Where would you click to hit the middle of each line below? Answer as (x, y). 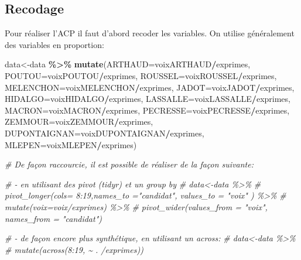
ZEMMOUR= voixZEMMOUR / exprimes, (79, 122)
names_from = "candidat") (54, 218)
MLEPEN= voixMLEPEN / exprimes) (71, 144)
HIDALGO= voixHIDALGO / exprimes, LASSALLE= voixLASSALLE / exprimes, (148, 99)
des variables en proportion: (54, 44)
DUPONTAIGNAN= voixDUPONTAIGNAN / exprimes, (105, 133)
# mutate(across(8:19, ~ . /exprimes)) (74, 249)
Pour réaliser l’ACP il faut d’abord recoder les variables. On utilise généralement (150, 33)
